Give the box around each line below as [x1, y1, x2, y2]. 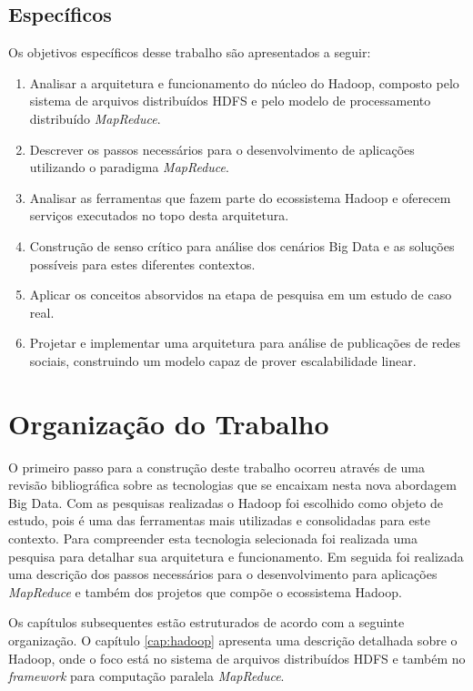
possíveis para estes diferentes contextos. [29, 254, 256, 273]
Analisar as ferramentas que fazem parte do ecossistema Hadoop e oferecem [29, 188, 451, 207]
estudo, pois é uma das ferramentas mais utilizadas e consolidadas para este [8, 511, 430, 530]
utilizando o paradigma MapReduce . [29, 158, 229, 177]
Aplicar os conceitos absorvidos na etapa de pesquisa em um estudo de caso [29, 285, 452, 304]
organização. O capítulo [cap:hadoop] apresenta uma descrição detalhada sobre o [8, 630, 458, 649]
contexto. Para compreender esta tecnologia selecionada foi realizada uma [8, 529, 418, 548]
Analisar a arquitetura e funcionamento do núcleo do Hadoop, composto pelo [29, 73, 459, 92]
